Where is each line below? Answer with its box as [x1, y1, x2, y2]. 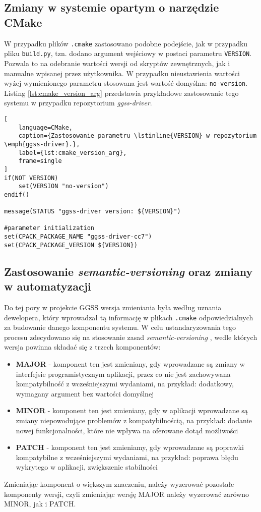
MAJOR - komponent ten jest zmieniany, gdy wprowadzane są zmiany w [16, 359, 245, 369]
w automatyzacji [4, 278, 91, 294]
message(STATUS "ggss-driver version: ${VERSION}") [4, 208, 181, 215]
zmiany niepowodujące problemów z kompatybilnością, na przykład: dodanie [16, 415, 252, 426]
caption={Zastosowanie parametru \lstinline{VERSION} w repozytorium [18, 132, 257, 140]
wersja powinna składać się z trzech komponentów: [4, 342, 161, 352]
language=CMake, [18, 124, 73, 131]
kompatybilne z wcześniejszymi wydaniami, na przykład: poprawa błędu [16, 451, 238, 462]
